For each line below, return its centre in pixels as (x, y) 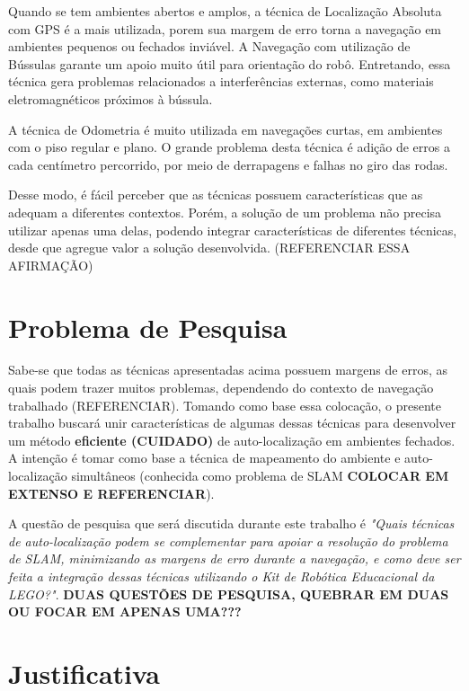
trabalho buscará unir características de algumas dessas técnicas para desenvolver (232, 423)
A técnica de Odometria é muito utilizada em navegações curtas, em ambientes (226, 129)
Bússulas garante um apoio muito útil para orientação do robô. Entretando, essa (230, 63)
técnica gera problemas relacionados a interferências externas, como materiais (221, 81)
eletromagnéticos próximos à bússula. (111, 98)
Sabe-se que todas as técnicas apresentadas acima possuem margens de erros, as (228, 370)
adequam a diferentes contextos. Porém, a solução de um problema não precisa (225, 212)
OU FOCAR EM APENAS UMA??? (125, 611)
